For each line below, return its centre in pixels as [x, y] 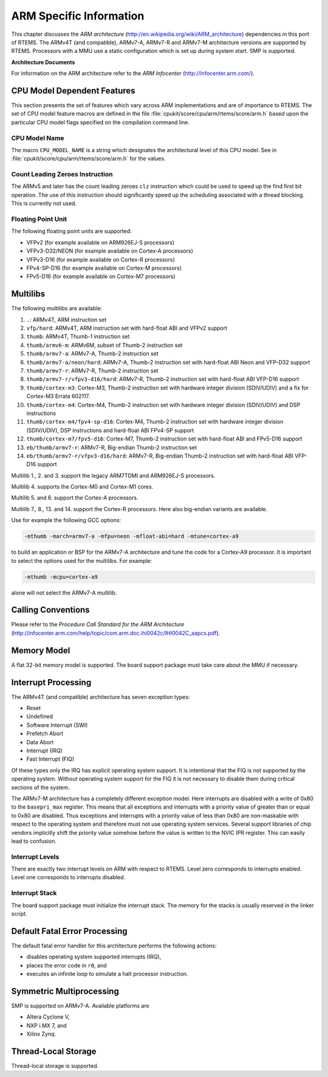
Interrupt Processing [51, 682]
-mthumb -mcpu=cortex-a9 [61, 577]
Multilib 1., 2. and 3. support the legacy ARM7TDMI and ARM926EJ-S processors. [113, 475]
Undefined [40, 716]
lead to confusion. [34, 841]
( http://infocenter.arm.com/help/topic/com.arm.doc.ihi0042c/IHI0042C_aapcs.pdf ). [116, 633]
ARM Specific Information [78, 16]
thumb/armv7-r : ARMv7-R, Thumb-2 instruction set [92, 371]
